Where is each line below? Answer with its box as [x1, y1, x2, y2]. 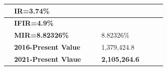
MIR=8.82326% [14, 30, 69, 40]
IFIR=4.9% [14, 18, 54, 28]
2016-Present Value [14, 42, 80, 52]
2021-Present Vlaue [14, 54, 81, 64]
